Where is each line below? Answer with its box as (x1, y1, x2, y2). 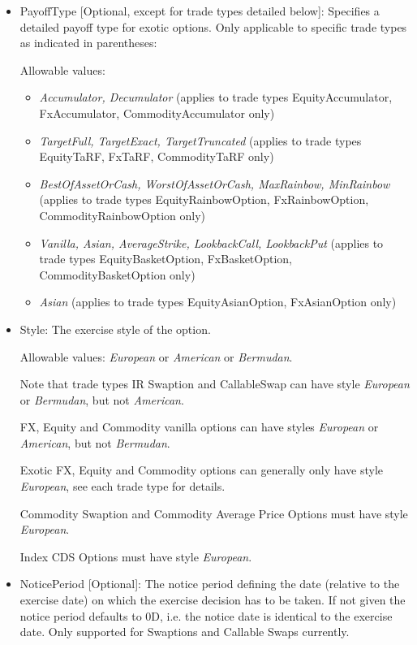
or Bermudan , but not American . (19, 391, 184, 408)
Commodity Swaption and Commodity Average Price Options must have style (19, 504, 408, 522)
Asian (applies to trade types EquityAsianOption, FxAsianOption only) (39, 293, 397, 310)
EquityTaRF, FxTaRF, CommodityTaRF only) (39, 148, 274, 165)
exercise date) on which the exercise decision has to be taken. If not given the (19, 591, 406, 608)
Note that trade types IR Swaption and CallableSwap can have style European (19, 375, 410, 392)
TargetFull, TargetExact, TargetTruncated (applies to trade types (39, 132, 362, 149)
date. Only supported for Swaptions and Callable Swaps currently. (19, 623, 350, 640)
